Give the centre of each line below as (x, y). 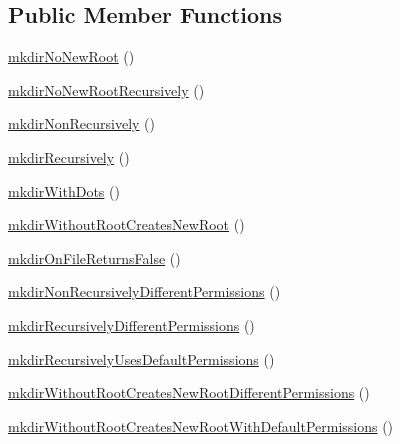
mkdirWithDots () (64, 190)
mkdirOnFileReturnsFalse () (94, 257)
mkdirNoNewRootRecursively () (106, 89)
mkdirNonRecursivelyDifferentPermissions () (144, 291)
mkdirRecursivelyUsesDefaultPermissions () (141, 358)
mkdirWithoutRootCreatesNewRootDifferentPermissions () (189, 392)
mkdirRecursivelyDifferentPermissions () (131, 324)
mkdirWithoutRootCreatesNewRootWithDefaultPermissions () (201, 425)
